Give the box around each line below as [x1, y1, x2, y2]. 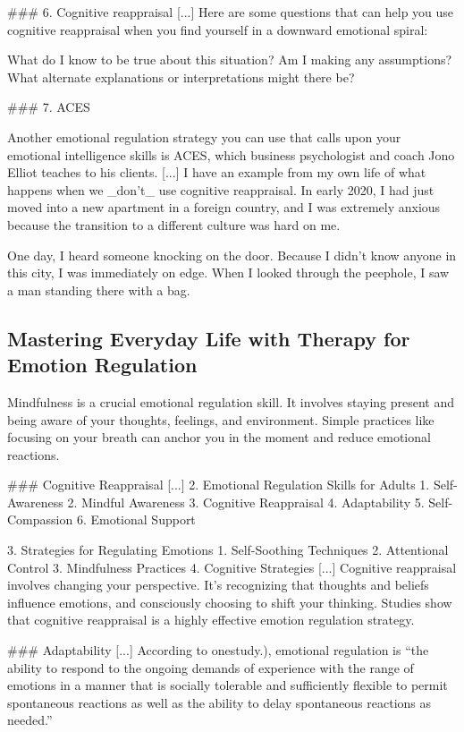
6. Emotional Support [76, 510, 196, 529]
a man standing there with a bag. [7, 280, 190, 299]
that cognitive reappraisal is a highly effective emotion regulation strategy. [7, 610, 415, 629]
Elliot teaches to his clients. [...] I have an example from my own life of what [7, 163, 426, 182]
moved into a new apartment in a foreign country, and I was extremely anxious [7, 198, 441, 217]
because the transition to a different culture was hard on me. [7, 215, 341, 234]
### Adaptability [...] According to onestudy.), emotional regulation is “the [7, 641, 429, 660]
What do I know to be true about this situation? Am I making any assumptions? [7, 50, 452, 69]
